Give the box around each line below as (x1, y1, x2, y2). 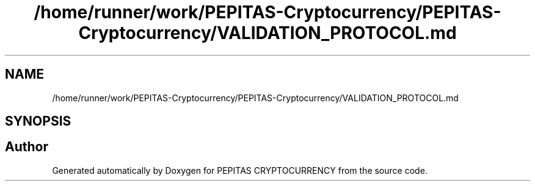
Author (5, 139, 48, 155)
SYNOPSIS (5, 113, 71, 129)
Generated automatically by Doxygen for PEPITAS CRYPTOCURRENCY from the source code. (52, 165, 428, 176)
